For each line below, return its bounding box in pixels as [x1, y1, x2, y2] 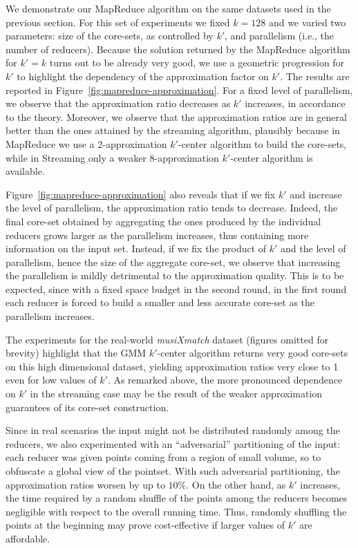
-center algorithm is [230, 150, 313, 164]
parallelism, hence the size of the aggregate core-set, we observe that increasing [6, 254, 341, 269]
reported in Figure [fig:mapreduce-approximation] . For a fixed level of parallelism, [6, 82, 353, 97]
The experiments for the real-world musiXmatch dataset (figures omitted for [6, 332, 329, 346]
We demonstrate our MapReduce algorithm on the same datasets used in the [6, 1, 331, 15]
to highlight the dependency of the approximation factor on [17, 68, 269, 83]
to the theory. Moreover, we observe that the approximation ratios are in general [6, 109, 347, 124]
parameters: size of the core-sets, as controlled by [6, 28, 214, 43]
